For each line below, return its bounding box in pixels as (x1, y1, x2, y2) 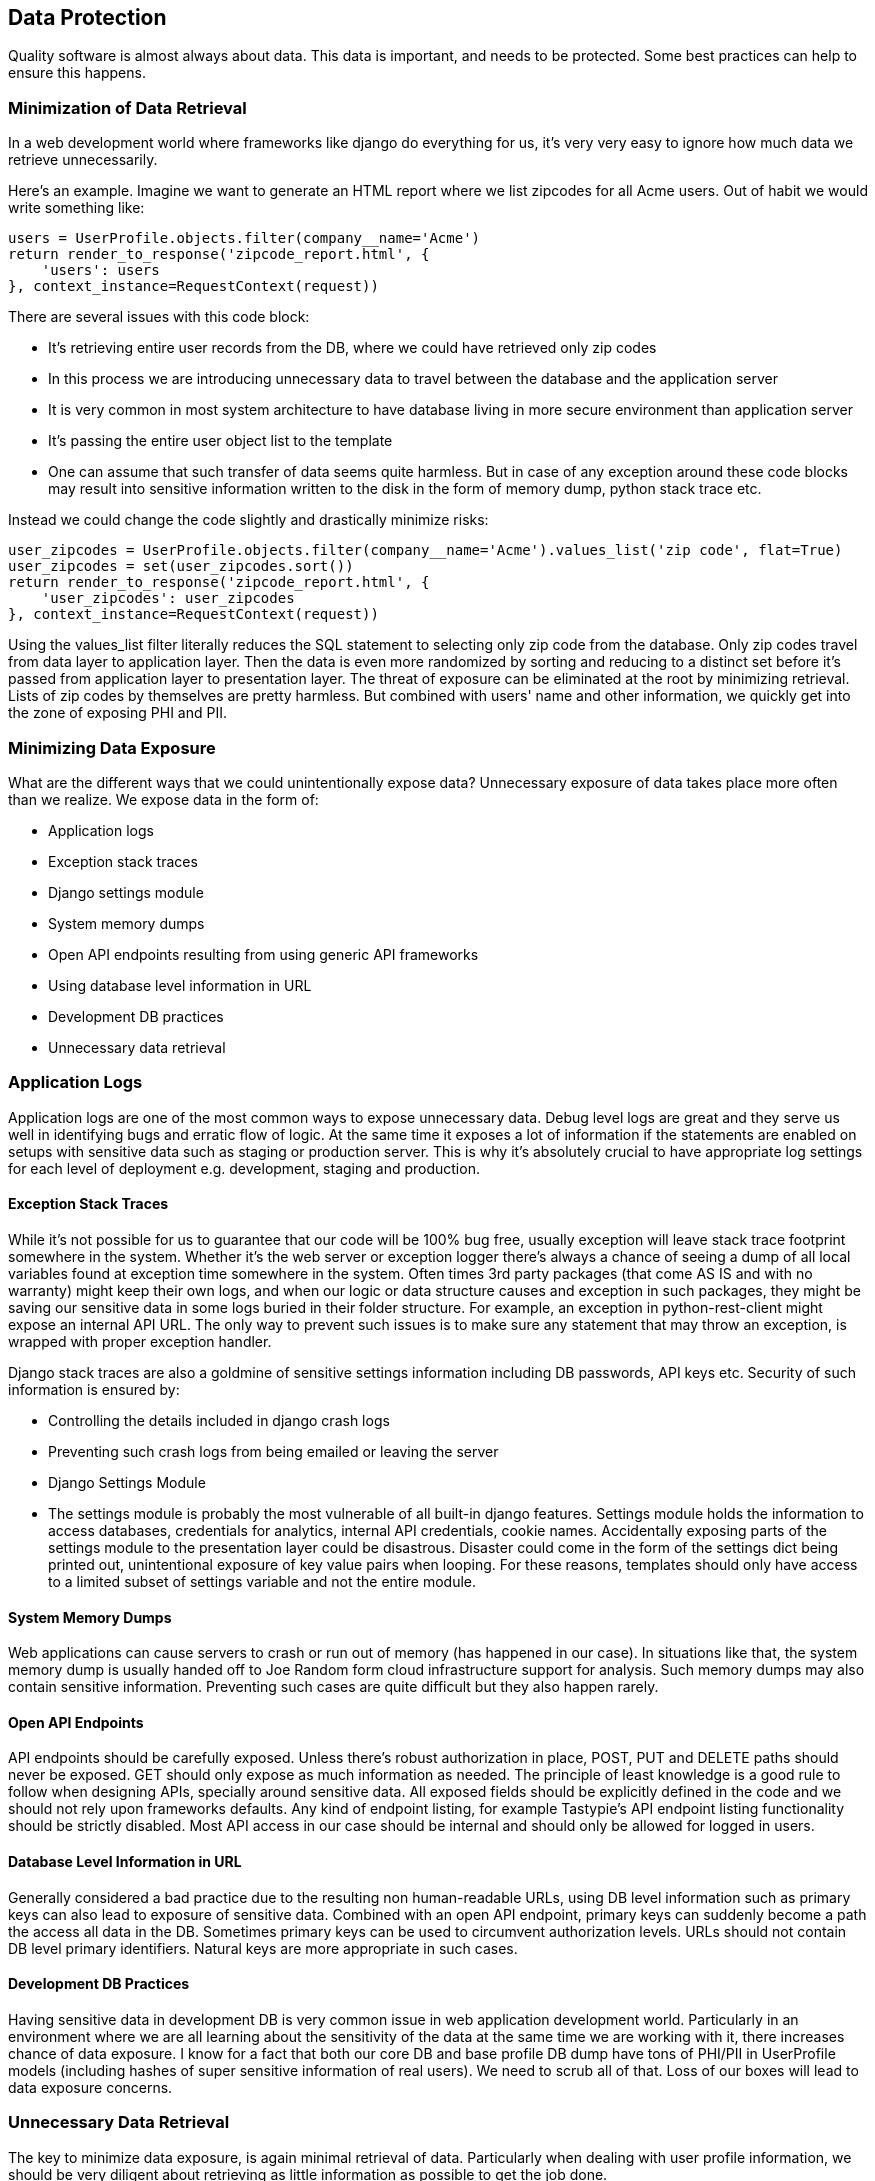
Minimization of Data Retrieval (8, 97, 247, 118)
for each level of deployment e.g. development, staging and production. (8, 1159, 480, 1177)
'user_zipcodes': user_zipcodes (41, 590, 295, 607)
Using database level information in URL (48, 976, 312, 994)
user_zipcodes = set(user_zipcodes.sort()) (8, 558, 354, 575)
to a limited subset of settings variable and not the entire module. (48, 1572, 477, 1590)
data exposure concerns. (8, 2078, 173, 2096)
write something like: (8, 199, 145, 217)
